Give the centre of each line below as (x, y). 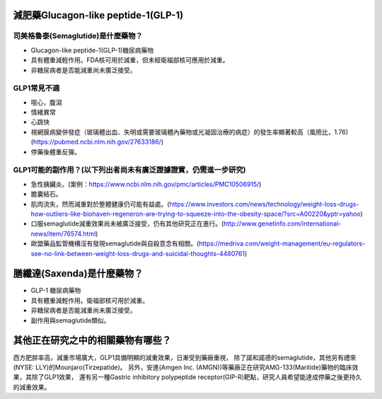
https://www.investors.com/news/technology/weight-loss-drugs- (264, 204)
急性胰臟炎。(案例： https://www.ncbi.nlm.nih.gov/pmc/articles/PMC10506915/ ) (146, 184)
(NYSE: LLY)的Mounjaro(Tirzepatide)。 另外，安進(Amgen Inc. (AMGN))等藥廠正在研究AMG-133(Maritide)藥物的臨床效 (186, 367)
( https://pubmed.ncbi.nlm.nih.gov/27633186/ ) (97, 142)
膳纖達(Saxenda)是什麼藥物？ (78, 273)
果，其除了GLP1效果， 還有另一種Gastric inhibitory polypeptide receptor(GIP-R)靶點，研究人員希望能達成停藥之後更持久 (187, 377)
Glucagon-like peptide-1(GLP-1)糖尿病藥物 (92, 50)
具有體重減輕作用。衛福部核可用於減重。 (89, 300)
